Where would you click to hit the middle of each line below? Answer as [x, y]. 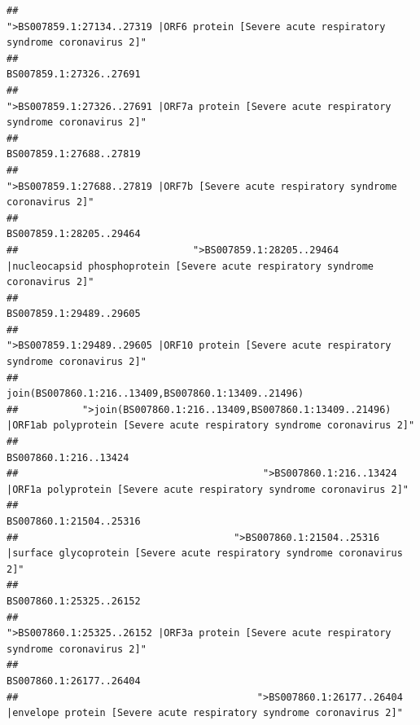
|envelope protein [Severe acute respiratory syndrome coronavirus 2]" [205, 713]
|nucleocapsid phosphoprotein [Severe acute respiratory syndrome [190, 266]
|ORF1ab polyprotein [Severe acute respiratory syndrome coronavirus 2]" [211, 426]
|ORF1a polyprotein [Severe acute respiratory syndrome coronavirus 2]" [208, 489]
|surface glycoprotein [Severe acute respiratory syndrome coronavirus [205, 554]
